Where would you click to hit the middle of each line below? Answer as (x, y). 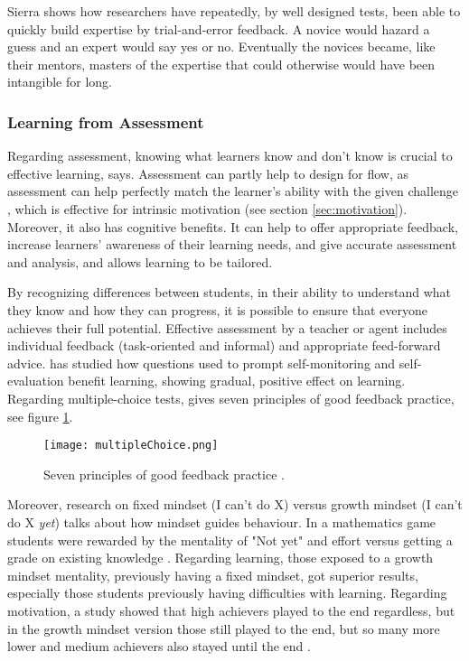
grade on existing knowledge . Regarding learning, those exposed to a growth (220, 558)
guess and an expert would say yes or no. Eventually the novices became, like (221, 47)
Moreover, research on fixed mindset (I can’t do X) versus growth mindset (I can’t (235, 504)
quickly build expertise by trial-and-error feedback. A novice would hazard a (219, 28)
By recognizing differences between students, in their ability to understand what (230, 292)
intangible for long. (60, 82)
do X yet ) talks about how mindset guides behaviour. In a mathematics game (222, 521)
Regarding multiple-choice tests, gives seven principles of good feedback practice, (231, 398)
